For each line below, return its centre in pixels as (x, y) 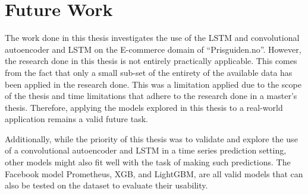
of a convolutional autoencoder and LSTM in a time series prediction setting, (146, 150)
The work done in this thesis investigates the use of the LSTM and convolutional (152, 38)
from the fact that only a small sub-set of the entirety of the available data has (149, 72)
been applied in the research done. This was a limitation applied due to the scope (153, 84)
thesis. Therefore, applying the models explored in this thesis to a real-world (144, 107)
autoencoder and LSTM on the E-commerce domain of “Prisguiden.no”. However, (153, 49)
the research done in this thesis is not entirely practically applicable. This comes (151, 61)
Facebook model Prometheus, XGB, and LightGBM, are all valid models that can (154, 173)
